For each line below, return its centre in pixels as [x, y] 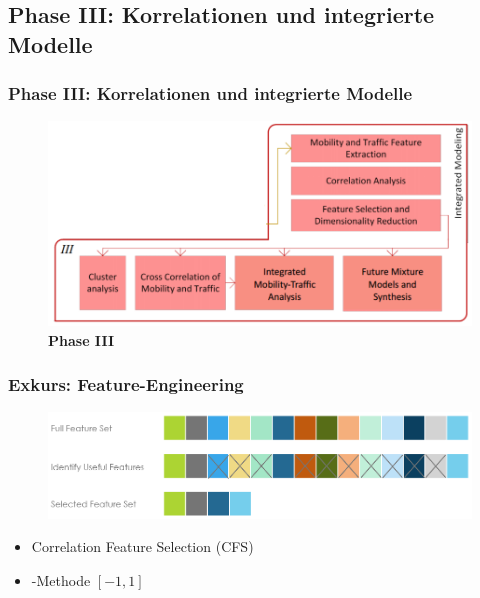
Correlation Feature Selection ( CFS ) [142, 546]
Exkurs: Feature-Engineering [126, 384]
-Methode [61, 579]
